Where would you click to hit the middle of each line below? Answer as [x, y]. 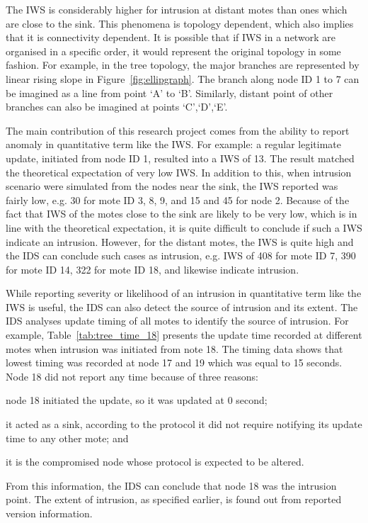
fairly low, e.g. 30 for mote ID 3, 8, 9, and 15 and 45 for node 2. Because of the [178, 199]
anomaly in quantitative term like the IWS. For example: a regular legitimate [174, 144]
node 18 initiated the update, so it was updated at [115, 400]
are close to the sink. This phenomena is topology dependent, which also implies [180, 23]
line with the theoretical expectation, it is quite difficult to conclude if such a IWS [184, 227]
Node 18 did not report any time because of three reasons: [132, 376]
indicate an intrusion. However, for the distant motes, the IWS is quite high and [180, 241]
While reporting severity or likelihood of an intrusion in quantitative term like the [184, 293]
